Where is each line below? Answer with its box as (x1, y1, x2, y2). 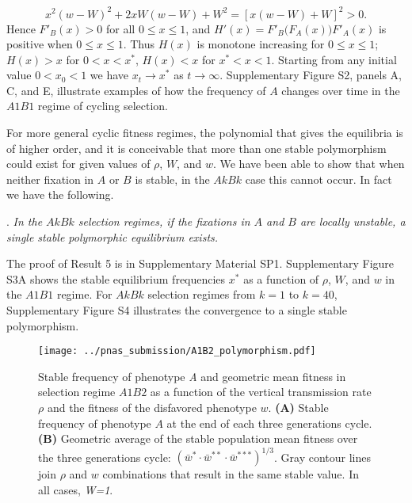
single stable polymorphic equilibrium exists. (6, 228, 219, 245)
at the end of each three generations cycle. (166, 414, 372, 431)
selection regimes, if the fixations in (78, 213, 250, 230)
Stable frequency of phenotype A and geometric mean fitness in (38, 368, 346, 384)
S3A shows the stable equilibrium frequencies (6, 270, 226, 287)
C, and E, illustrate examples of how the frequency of (6, 82, 266, 98)
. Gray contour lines (274, 448, 371, 465)
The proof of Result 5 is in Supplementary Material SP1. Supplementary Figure (6, 255, 395, 272)
